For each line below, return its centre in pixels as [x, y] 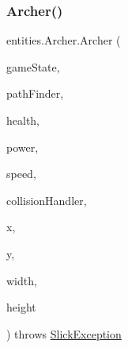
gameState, [33, 66]
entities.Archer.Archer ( [64, 40]
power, [23, 147]
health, [23, 120]
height [21, 307]
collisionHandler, [47, 200]
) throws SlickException [64, 333]
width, [22, 280]
